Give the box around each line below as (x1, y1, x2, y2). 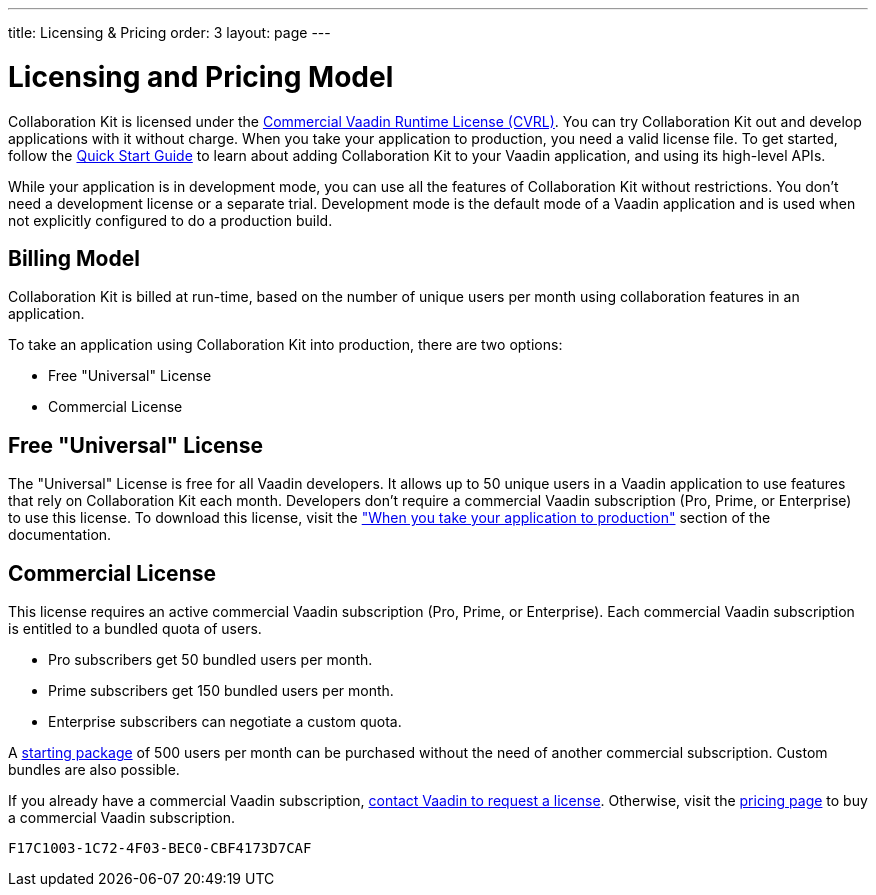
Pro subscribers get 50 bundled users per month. (48, 651, 373, 669)
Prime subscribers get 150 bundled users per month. (48, 682, 394, 700)
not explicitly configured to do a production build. (8, 211, 333, 229)
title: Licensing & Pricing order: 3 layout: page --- (8, 24, 331, 41)
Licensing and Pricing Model (8, 59, 394, 94)
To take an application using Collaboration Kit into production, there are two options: (8, 336, 563, 354)
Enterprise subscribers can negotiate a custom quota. (48, 713, 402, 731)
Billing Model (8, 245, 140, 271)
